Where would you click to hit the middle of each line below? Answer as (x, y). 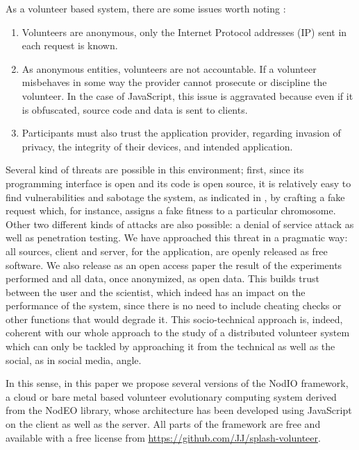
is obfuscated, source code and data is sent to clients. (135, 109)
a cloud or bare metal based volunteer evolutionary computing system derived (171, 396)
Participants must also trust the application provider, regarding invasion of (181, 133)
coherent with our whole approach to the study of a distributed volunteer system (178, 332)
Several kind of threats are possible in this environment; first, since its (155, 170)
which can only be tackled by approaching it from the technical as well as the (170, 346)
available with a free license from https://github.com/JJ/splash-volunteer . (163, 437)
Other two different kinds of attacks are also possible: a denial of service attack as (180, 224)
